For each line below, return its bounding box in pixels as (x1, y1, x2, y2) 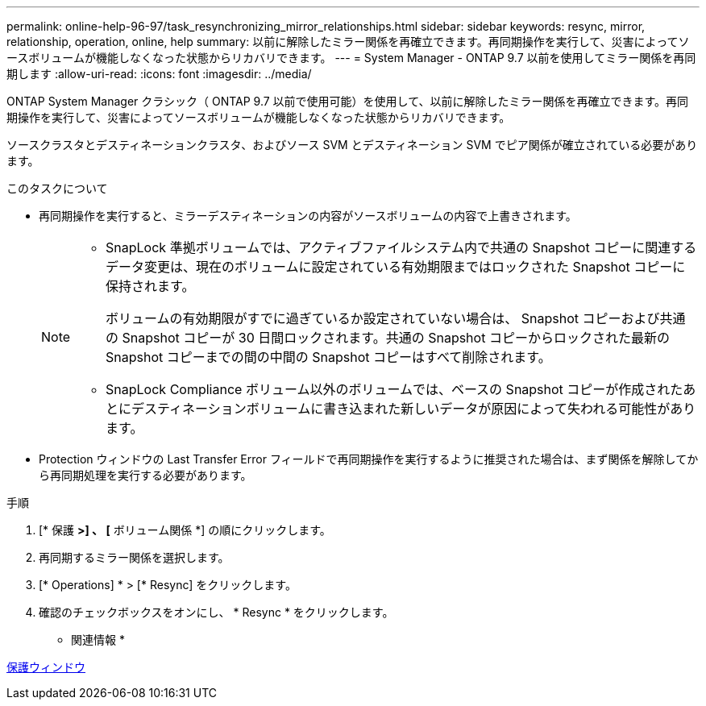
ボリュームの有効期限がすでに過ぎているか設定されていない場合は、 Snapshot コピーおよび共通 (106, 310, 686, 326)
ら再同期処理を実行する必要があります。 (39, 468, 252, 482)
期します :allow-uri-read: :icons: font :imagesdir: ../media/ (6, 67, 312, 81)
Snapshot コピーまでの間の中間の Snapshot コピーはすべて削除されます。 (106, 349, 551, 365)
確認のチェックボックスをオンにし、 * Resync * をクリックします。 (39, 605, 394, 619)
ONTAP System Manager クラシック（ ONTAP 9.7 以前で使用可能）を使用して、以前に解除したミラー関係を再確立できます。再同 (6, 94, 689, 108)
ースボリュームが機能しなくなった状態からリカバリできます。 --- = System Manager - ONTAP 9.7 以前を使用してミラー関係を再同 (6, 51, 696, 64)
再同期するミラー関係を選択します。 (39, 550, 230, 564)
